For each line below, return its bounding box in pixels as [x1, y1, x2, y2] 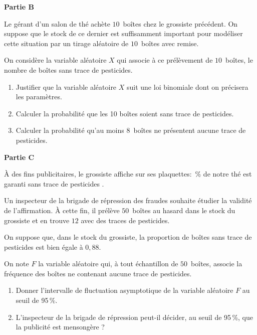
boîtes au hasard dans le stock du [132, 205, 235, 215]
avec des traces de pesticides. [81, 215, 170, 225]
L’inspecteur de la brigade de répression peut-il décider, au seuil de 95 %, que [16, 311, 253, 322]
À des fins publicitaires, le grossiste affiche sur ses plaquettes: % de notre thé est [4, 169, 252, 179]
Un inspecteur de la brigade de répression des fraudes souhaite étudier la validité [4, 195, 252, 206]
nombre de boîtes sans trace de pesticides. [4, 64, 133, 75]
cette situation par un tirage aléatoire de [4, 38, 129, 48]
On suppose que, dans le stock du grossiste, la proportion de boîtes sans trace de [4, 232, 252, 242]
